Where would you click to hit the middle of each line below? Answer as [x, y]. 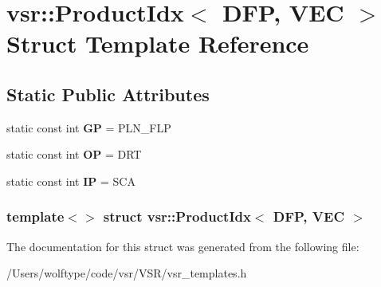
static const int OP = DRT [74, 154]
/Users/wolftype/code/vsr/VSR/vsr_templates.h [127, 273]
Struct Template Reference [158, 43]
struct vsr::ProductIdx [177, 216]
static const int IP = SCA [71, 181]
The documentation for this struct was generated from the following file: [183, 246]
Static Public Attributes [108, 94]
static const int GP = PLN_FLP [89, 127]
